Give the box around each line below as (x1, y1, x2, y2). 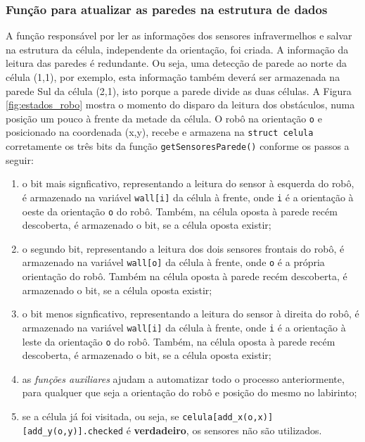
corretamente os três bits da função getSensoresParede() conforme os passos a (6, 139, 350, 153)
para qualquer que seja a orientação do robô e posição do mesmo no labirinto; (22, 385, 357, 400)
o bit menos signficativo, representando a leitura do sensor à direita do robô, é (22, 306, 359, 321)
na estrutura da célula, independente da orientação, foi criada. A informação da (6, 42, 349, 56)
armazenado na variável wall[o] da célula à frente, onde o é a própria (22, 255, 325, 270)
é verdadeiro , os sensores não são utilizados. (126, 422, 322, 437)
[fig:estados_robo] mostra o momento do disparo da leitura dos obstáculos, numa (6, 97, 355, 112)
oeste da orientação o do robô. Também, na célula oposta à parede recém (22, 203, 338, 218)
